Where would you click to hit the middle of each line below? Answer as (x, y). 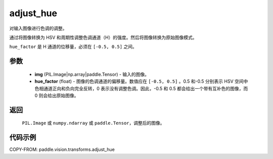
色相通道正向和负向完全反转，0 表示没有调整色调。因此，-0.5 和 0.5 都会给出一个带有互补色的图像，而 (141, 88)
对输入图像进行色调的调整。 (38, 28)
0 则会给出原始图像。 (57, 95)
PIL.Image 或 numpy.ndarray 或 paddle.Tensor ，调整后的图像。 (93, 123)
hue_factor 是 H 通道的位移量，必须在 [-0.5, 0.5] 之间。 (73, 47)
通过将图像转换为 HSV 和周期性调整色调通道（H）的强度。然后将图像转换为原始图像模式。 (103, 37)
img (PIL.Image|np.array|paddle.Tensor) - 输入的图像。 (92, 74)
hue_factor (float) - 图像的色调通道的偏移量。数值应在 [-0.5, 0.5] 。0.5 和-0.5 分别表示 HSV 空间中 (141, 81)
